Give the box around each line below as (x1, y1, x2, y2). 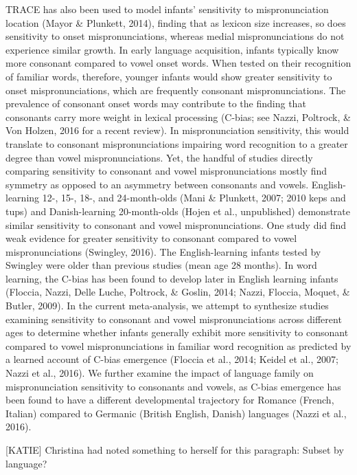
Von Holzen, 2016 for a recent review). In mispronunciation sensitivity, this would (5, 123, 349, 137)
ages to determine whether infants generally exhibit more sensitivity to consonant (5, 325, 349, 340)
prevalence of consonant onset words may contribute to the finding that (5, 96, 306, 111)
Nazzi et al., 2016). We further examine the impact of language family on (5, 366, 314, 380)
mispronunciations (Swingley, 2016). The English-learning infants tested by (5, 244, 321, 258)
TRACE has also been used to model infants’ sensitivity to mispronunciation (5, 2, 329, 16)
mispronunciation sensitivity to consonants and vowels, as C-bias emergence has (5, 379, 341, 393)
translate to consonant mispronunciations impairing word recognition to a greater (5, 136, 348, 151)
